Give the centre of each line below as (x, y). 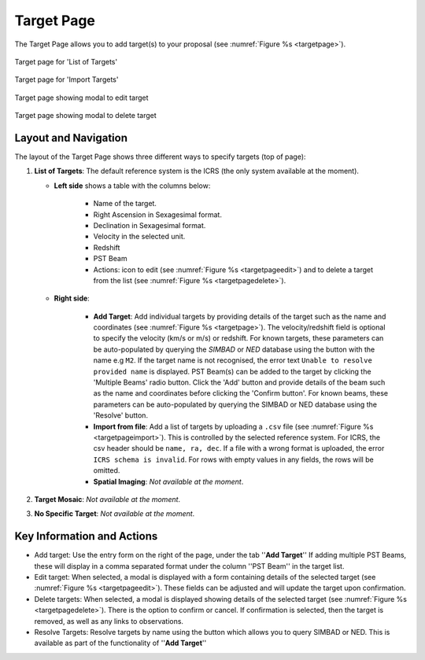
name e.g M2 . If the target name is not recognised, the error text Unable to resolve (233, 360)
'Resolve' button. (121, 415)
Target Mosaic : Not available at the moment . (107, 499)
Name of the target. (125, 204)
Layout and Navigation (71, 138)
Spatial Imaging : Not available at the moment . (168, 481)
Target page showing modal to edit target (81, 98)
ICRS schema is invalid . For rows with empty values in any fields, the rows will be (233, 459)
